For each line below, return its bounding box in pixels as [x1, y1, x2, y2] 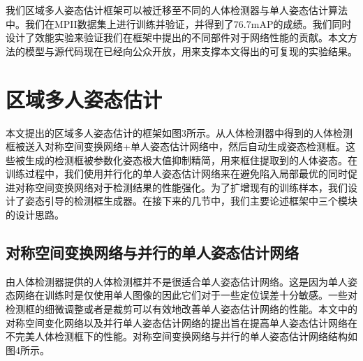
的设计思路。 [6, 207, 64, 222]
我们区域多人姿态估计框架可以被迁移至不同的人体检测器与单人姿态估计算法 [6, 3, 348, 17]
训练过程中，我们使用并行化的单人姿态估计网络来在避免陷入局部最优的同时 [6, 166, 348, 181]
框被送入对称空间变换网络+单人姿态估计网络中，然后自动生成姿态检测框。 [6, 139, 346, 154]
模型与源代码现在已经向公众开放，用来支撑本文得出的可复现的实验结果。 [24, 43, 357, 58]
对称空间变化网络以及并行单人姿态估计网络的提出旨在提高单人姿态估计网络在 [6, 315, 357, 330]
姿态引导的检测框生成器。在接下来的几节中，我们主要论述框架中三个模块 [24, 193, 357, 208]
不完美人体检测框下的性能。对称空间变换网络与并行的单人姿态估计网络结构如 [6, 329, 357, 344]
